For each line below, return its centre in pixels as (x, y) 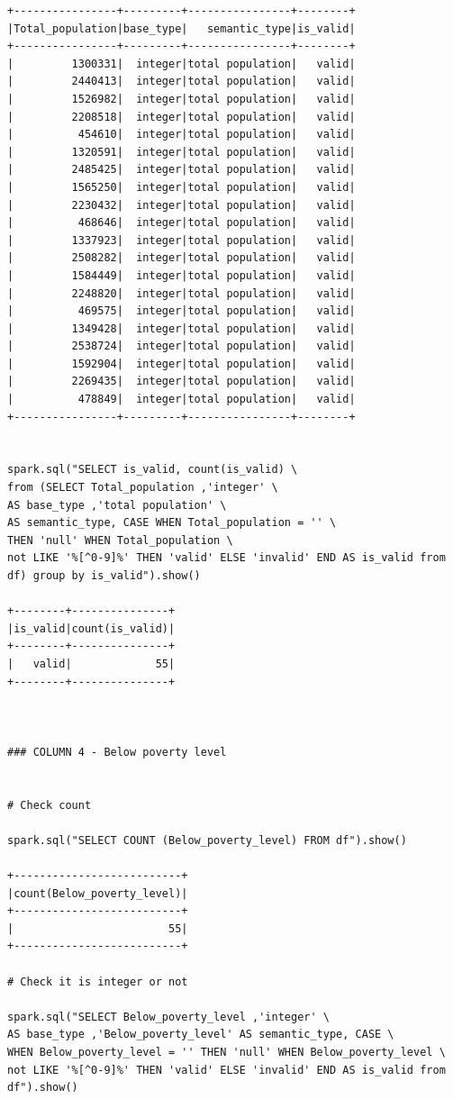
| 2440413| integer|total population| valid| (181, 82)
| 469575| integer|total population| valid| (181, 311)
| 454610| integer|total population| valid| (181, 135)
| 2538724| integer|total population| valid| (181, 346)
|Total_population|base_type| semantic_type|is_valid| (181, 28)
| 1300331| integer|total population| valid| (181, 64)
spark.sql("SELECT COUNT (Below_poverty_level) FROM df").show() (207, 840)
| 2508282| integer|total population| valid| (181, 258)
